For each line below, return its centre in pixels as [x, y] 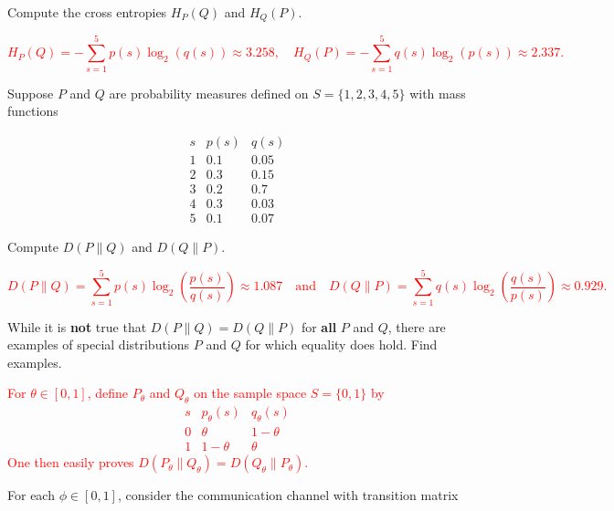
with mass [438, 93]
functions [33, 111]
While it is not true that [77, 326]
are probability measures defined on [209, 93]
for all [319, 326]
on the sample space [250, 393]
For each [31, 495]
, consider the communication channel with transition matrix [288, 495]
